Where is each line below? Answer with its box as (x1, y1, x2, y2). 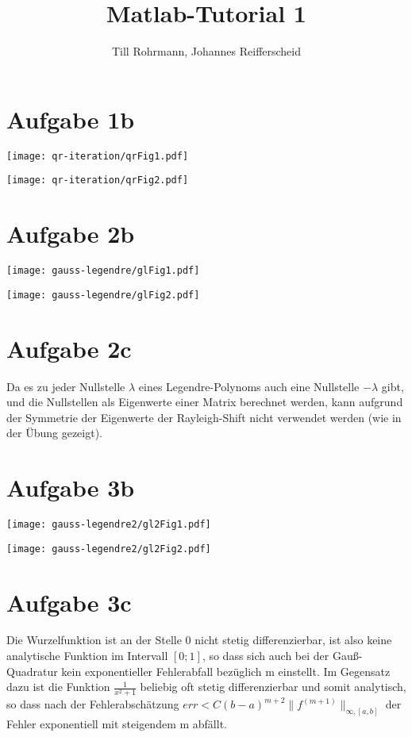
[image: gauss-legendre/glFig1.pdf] (6, 265, 200, 277)
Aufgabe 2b (6, 217, 135, 250)
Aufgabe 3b (6, 471, 135, 504)
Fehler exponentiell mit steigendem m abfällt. (6, 716, 227, 732)
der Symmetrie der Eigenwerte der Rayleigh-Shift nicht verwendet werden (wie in (6, 409, 402, 425)
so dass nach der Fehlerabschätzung (6, 696, 179, 712)
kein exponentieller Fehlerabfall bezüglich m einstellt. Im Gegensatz (61, 662, 391, 679)
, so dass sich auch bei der (202, 647, 329, 664)
